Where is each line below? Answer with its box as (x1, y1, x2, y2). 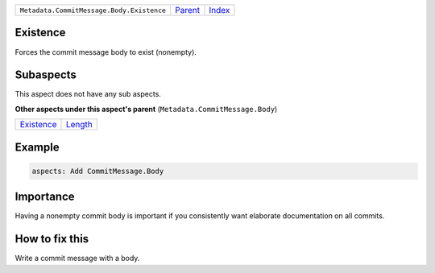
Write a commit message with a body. (14, 254, 140, 263)
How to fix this (14, 232, 89, 246)
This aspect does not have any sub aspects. (14, 89, 161, 99)
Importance (14, 190, 76, 204)
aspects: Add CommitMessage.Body (31, 166, 164, 176)
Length (65, 119, 93, 130)
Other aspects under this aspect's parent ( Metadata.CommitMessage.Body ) (14, 104, 278, 114)
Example (14, 140, 60, 154)
